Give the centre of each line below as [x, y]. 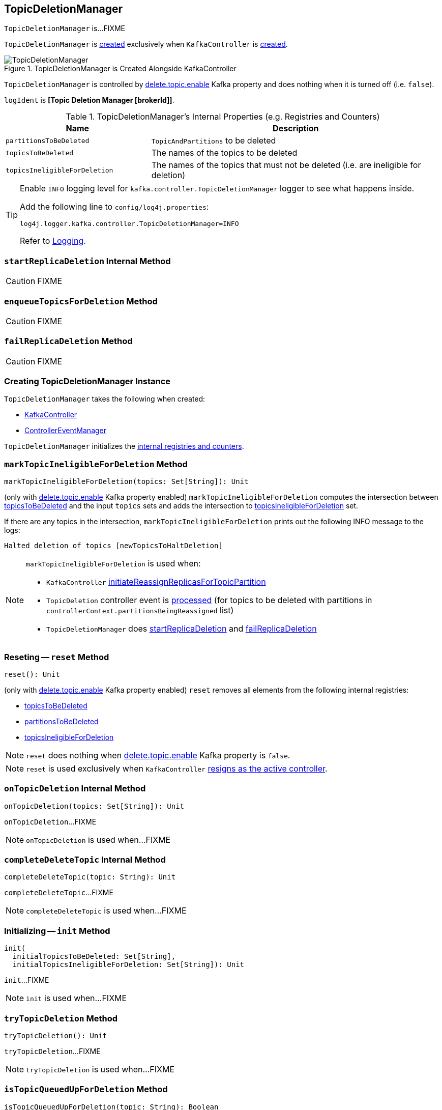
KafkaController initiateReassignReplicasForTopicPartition [156, 582]
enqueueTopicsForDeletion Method [81, 301]
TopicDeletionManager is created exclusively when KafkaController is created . [146, 44]
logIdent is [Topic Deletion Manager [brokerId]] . [89, 100]
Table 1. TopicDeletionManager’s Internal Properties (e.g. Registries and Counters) [223, 117]
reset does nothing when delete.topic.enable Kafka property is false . [158, 755]
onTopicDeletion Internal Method [75, 789]
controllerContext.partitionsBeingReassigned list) [140, 610]
